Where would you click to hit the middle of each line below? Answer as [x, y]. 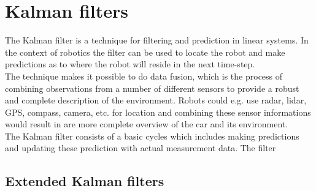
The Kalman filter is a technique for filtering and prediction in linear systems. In [157, 40]
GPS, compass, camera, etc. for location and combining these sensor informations [158, 112]
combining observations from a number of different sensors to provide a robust [152, 88]
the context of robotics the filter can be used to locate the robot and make [145, 52]
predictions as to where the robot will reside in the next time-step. [130, 64]
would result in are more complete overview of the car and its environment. [147, 124]
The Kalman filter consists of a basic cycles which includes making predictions [152, 136]
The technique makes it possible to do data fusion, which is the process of [144, 76]
